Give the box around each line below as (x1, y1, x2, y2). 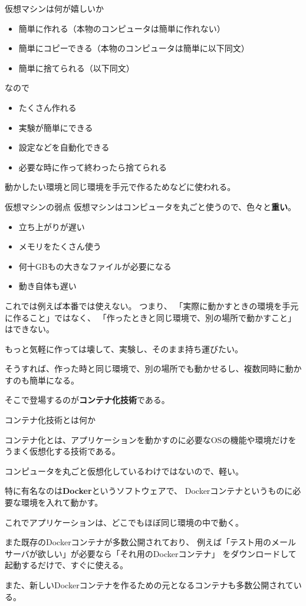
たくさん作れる (18, 101, 77, 113)
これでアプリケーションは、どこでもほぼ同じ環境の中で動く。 (5, 516, 244, 528)
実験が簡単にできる (18, 121, 93, 133)
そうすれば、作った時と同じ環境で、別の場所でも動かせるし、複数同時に (5, 362, 285, 375)
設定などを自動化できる (18, 141, 110, 153)
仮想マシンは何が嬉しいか (5, 2, 104, 14)
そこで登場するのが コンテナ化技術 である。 (5, 394, 170, 406)
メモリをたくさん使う (18, 240, 101, 253)
